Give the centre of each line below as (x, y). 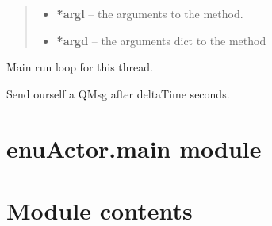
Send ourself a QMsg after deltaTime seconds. (118, 93)
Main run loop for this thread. (80, 67)
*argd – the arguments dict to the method (161, 40)
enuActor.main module (134, 148)
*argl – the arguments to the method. (150, 13)
